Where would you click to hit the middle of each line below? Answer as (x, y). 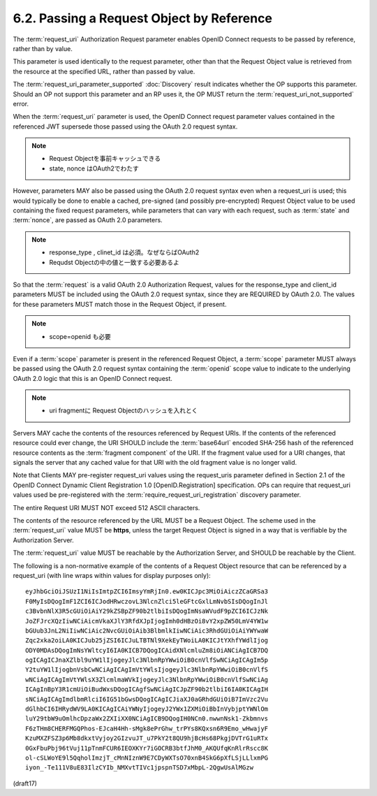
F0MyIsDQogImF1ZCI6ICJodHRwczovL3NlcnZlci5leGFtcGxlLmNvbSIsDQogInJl (147, 601)
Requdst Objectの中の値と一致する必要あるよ (114, 262)
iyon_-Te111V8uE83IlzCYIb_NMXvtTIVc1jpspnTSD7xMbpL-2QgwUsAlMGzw (140, 768)
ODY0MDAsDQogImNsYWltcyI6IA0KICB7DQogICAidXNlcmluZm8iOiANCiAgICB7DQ (147, 650)
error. (21, 103)
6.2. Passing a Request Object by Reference (142, 18)
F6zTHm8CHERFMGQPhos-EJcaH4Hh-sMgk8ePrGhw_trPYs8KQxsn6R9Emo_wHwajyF (147, 728)
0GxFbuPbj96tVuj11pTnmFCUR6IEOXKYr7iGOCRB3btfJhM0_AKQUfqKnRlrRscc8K (147, 748)
